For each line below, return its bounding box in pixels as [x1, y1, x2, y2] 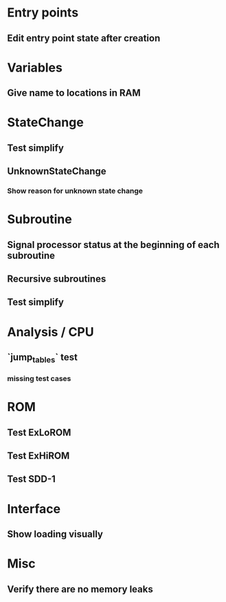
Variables [7, 60, 63, 75]
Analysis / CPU [7, 324, 94, 340]
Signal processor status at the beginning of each [7, 239, 220, 251]
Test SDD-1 [7, 473, 56, 485]
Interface [7, 501, 60, 517]
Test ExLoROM [7, 426, 71, 438]
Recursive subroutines [7, 273, 106, 285]
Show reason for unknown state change [7, 186, 143, 196]
